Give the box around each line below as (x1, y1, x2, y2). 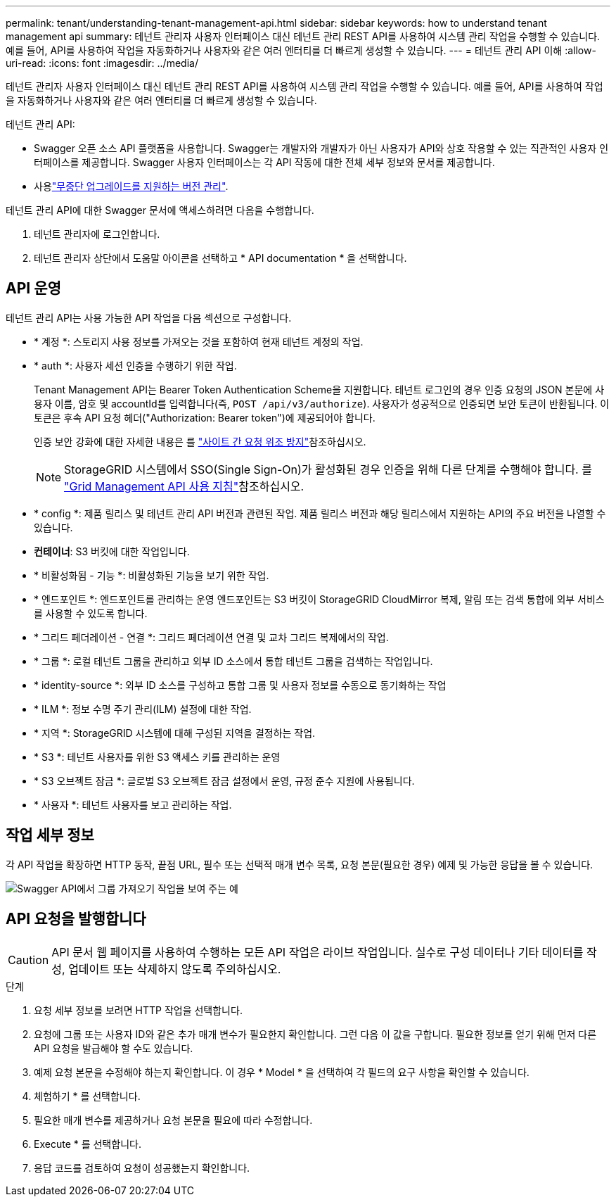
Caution (8, 952, 49, 967)
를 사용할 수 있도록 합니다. (34, 607, 148, 619)
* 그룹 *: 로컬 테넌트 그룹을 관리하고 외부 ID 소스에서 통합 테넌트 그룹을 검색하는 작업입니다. (34, 654, 433, 667)
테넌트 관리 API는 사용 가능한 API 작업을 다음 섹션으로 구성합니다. (6, 311, 292, 324)
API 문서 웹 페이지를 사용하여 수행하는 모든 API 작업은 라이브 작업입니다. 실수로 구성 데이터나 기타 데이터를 (51, 944, 584, 959)
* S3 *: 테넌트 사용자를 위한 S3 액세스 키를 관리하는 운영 (34, 750, 281, 763)
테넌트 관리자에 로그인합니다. (34, 228, 160, 240)
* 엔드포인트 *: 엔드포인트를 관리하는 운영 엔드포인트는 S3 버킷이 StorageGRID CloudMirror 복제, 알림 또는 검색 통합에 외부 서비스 (34, 593, 605, 605)
